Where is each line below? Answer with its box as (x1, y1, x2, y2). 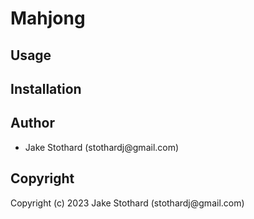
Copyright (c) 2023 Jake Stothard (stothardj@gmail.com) (10, 197, 245, 209)
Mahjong (10, 7, 86, 30)
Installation (10, 80, 82, 97)
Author (10, 115, 55, 132)
